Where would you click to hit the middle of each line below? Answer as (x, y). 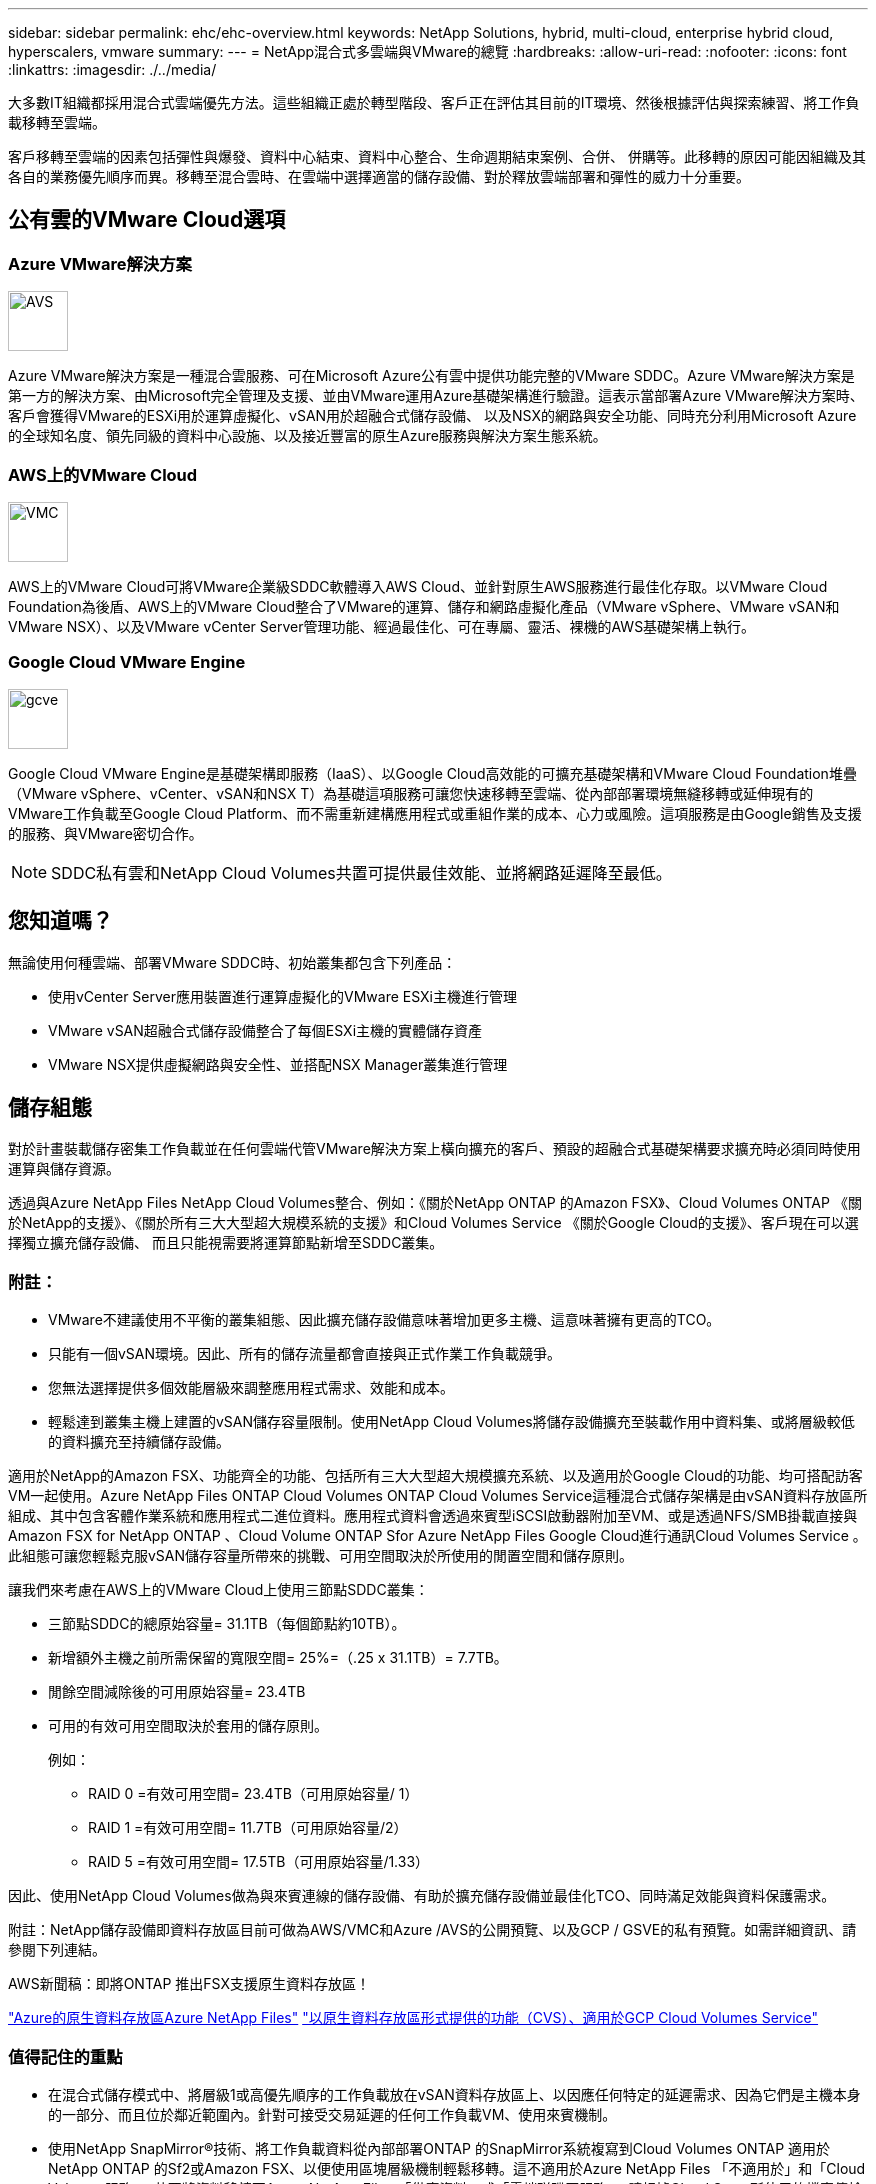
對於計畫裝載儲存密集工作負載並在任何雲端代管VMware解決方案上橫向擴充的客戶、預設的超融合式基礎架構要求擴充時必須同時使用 (434, 1149)
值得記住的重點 (65, 2056)
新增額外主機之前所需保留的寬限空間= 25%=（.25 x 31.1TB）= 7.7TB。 (278, 1658)
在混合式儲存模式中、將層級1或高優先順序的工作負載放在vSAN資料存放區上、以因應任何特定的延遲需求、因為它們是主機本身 (454, 2094)
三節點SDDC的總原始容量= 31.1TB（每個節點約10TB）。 (227, 1624)
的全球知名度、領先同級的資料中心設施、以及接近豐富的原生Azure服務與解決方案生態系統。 (307, 436)
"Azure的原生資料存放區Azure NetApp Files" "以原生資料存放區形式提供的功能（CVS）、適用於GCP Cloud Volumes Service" (413, 2018)
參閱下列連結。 (57, 1950)
